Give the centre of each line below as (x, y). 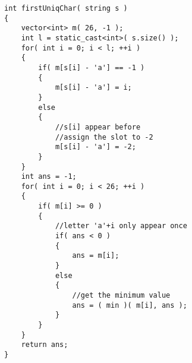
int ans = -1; (49, 177)
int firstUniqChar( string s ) (66, 8)
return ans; (45, 345)
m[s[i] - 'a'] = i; (93, 88)
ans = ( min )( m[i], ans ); (130, 305)
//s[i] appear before (98, 127)
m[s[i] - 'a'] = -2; (95, 147)
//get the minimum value (121, 296)
